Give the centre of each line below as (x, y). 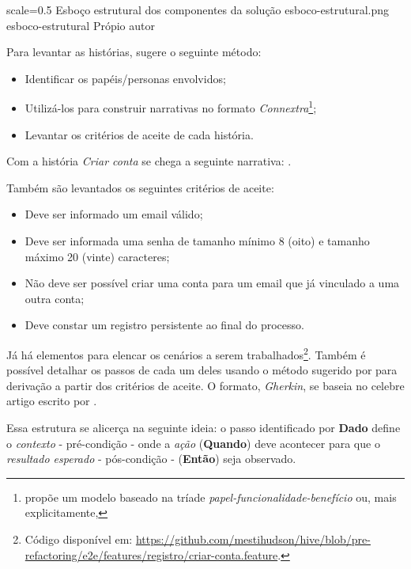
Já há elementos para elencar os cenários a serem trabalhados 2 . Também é (186, 353)
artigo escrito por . (52, 401)
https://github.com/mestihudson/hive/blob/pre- (253, 539)
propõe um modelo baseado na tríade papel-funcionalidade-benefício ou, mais (211, 497)
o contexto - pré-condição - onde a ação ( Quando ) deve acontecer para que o (193, 443)
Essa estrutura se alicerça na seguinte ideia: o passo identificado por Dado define (204, 427)
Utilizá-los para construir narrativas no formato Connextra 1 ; (171, 107)
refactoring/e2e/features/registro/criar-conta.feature (151, 554)
